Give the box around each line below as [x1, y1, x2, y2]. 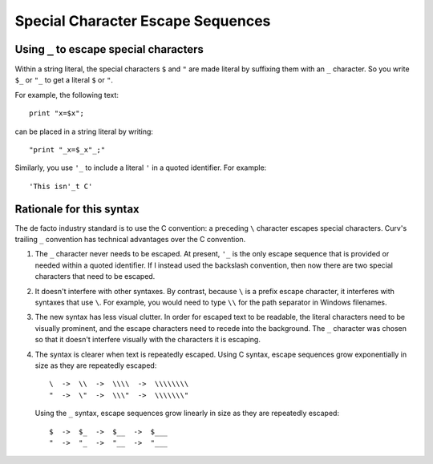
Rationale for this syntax [14, 202, 140, 216]
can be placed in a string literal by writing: [14, 127, 154, 136]
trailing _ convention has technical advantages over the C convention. [14, 235, 246, 244]
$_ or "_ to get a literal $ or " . [14, 75, 114, 85]
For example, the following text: [14, 90, 119, 99]
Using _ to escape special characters [14, 42, 204, 56]
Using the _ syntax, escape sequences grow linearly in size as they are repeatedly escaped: [34, 409, 340, 418]
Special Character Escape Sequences [14, 12, 271, 30]
